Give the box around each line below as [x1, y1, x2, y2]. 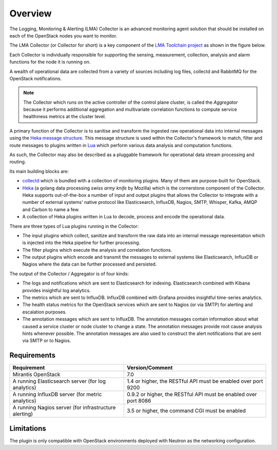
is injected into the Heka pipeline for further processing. [22, 239, 141, 246]
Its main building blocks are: [9, 168, 69, 174]
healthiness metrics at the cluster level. [23, 114, 106, 120]
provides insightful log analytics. [22, 287, 91, 293]
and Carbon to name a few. [22, 206, 80, 213]
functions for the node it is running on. [9, 59, 91, 65]
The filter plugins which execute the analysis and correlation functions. [22, 247, 172, 253]
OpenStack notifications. [9, 75, 62, 82]
